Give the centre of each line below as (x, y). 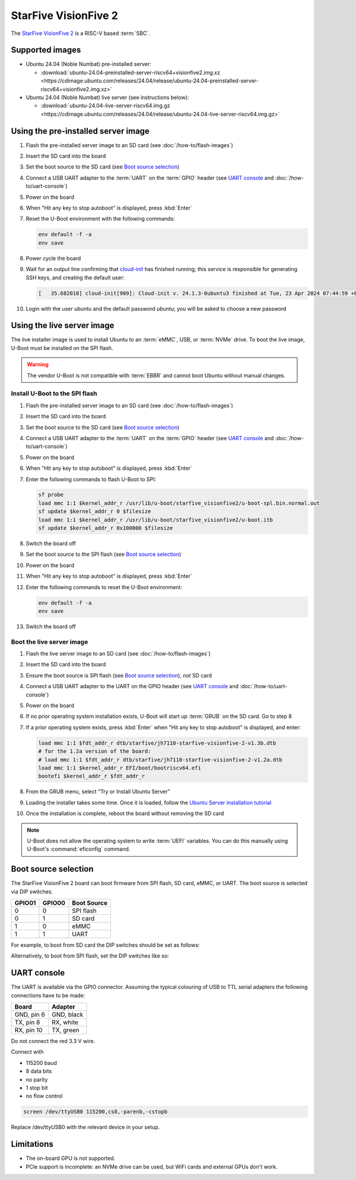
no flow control (44, 1096)
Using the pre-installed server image (80, 131)
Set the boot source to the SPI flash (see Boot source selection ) (104, 554)
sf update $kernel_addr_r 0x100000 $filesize (106, 528)
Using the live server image (63, 325)
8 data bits (39, 1071)
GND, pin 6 (30, 1014)
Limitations (32, 1144)
